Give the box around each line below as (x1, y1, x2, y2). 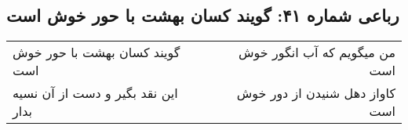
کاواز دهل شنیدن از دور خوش (236, 84, 395, 103)
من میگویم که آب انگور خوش (238, 43, 395, 62)
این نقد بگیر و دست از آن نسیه (13, 84, 178, 103)
